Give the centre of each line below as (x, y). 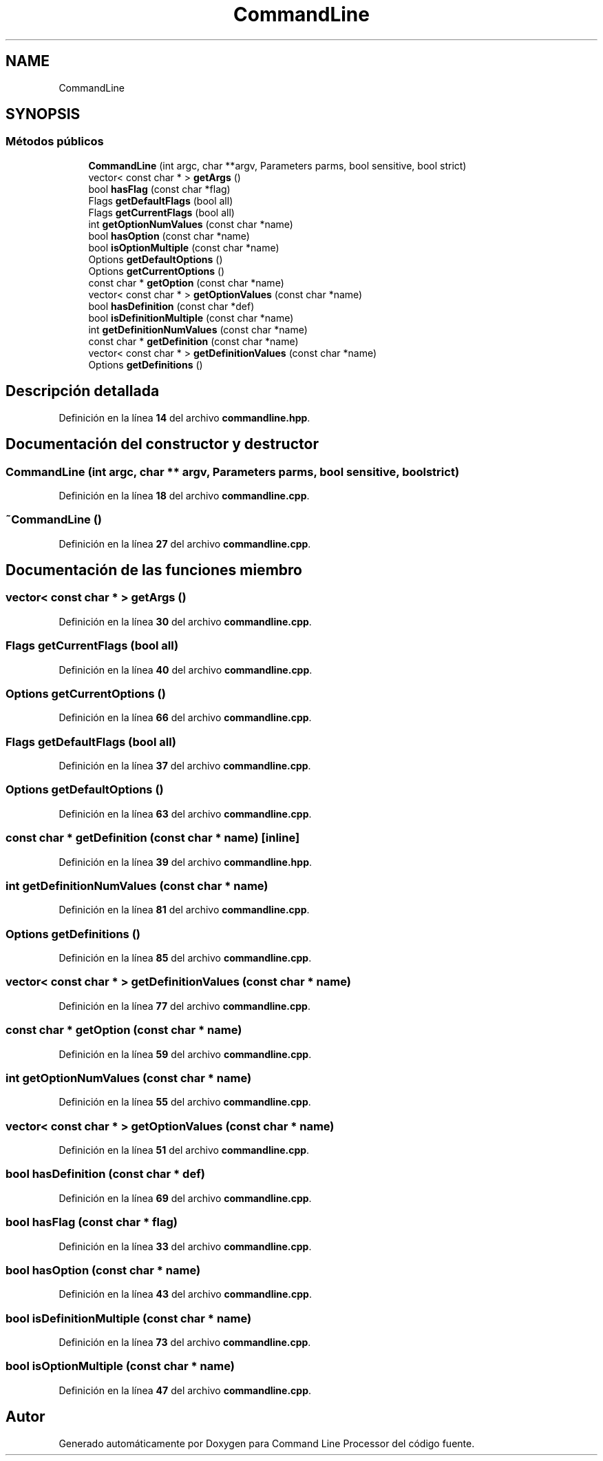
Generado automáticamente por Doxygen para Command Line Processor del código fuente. (267, 1443)
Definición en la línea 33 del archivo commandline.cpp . (185, 1246)
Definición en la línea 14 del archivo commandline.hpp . (184, 417)
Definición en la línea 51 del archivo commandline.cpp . (184, 1150)
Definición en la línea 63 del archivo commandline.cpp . (185, 814)
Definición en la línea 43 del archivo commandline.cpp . (185, 1294)
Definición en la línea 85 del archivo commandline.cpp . (185, 958)
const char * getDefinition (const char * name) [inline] (153, 838)
